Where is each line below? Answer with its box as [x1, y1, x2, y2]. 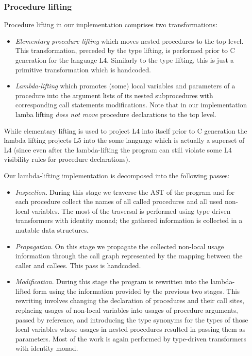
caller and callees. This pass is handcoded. [15, 260, 141, 270]
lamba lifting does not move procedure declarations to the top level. [15, 109, 217, 119]
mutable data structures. [15, 224, 89, 235]
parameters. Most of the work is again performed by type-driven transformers [15, 333, 246, 343]
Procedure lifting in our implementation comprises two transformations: [4, 19, 218, 30]
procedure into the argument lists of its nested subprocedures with [15, 90, 213, 100]
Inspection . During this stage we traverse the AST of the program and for [15, 186, 235, 197]
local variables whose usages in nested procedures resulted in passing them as [15, 324, 246, 334]
